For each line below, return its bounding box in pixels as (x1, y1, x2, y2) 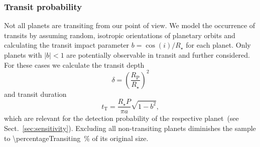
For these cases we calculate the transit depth (4, 59, 145, 70)
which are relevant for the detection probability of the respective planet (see (4, 113, 239, 123)
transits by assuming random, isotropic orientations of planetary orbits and (4, 30, 235, 40)
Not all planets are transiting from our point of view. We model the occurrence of (4, 20, 255, 31)
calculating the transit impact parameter (4, 40, 129, 50)
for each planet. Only (186, 40, 251, 50)
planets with (4, 50, 42, 60)
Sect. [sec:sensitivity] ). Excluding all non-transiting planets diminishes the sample (4, 122, 256, 133)
